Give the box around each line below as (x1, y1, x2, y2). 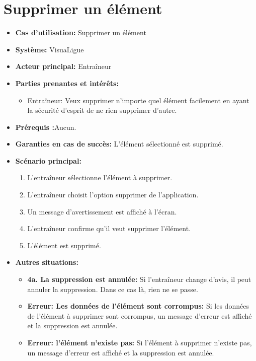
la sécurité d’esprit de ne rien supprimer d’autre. (27, 105, 177, 115)
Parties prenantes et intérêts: (15, 78, 119, 88)
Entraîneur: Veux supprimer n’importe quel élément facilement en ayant (27, 95, 249, 105)
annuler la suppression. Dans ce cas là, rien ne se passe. (27, 283, 198, 294)
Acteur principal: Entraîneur (15, 61, 112, 71)
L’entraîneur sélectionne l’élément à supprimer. (27, 172, 173, 183)
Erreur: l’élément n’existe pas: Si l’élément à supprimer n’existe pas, (27, 337, 252, 347)
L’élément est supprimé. (27, 240, 101, 250)
